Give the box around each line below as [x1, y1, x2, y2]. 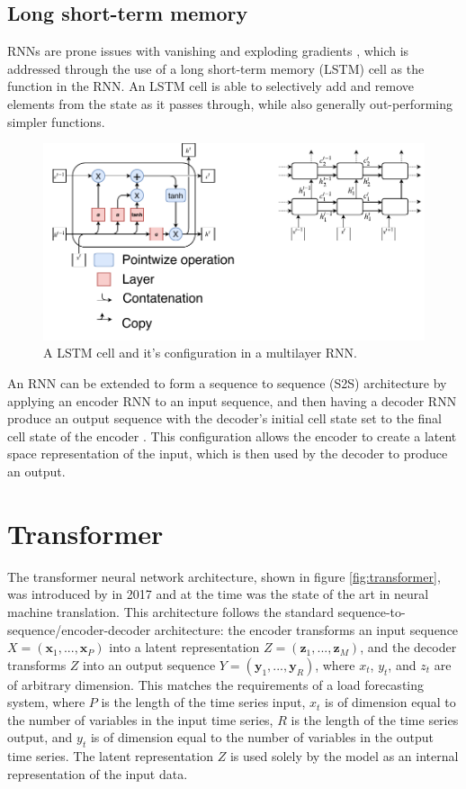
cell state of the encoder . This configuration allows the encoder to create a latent [7, 426, 457, 445]
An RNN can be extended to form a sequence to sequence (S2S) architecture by [7, 374, 447, 393]
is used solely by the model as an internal [229, 747, 459, 766]
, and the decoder [360, 638, 457, 657]
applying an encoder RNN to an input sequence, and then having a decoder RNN [7, 391, 457, 410]
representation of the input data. [7, 764, 188, 783]
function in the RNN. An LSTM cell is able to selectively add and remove [7, 77, 415, 95]
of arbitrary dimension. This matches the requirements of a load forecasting [7, 675, 425, 694]
